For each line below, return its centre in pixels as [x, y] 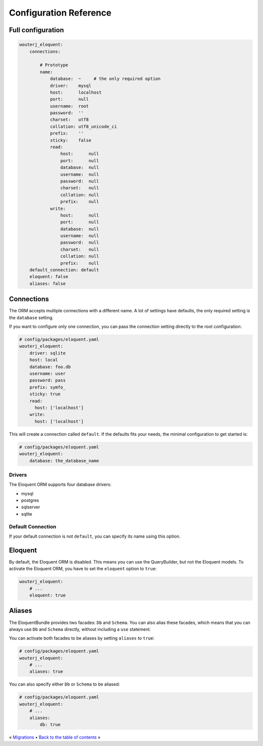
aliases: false [47, 283]
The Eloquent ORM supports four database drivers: [60, 484]
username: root [69, 106]
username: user [47, 374]
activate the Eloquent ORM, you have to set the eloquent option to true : [83, 569]
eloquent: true [47, 595]
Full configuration [37, 30]
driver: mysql [71, 86]
